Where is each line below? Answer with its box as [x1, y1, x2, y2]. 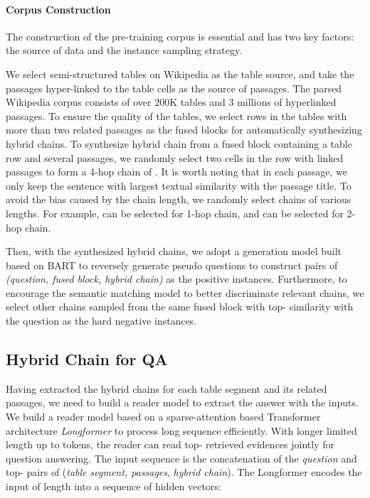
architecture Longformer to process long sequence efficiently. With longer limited [6, 423, 357, 438]
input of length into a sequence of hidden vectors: [6, 479, 221, 494]
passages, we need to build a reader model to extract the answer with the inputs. [6, 395, 359, 410]
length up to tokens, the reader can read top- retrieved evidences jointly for [6, 437, 334, 452]
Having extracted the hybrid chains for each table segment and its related [6, 381, 327, 396]
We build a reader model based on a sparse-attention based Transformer [6, 409, 321, 424]
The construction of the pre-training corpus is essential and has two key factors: [6, 28, 354, 43]
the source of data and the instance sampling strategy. [6, 43, 243, 58]
